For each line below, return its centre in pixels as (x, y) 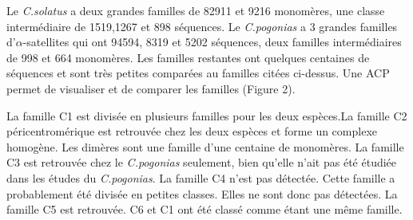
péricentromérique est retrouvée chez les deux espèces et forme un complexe (192, 131)
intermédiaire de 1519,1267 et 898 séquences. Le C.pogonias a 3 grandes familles (202, 26)
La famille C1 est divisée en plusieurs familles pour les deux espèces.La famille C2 (207, 115)
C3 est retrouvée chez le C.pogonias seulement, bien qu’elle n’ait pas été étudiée (202, 162)
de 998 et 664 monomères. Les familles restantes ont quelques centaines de (188, 57)
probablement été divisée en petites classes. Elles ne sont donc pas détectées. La (202, 193)
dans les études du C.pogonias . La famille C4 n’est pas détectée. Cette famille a (201, 177)
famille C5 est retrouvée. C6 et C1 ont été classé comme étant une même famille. (205, 209)
